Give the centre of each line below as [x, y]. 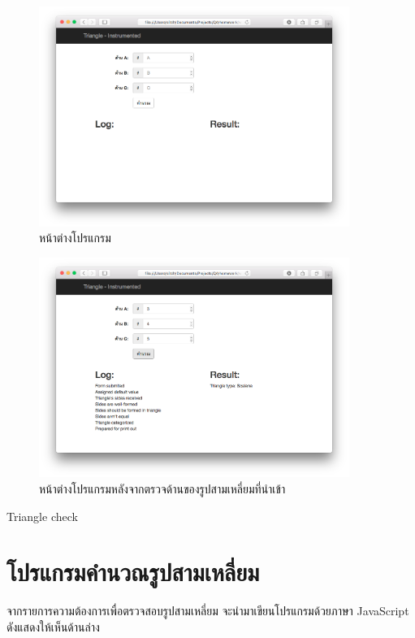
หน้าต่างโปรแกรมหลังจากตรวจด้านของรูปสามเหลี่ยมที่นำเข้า [162, 489]
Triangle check [42, 516]
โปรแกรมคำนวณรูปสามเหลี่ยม [133, 572]
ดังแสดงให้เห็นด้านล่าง [53, 626]
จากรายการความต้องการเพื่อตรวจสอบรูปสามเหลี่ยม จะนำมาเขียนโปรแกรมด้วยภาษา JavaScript [208, 611]
